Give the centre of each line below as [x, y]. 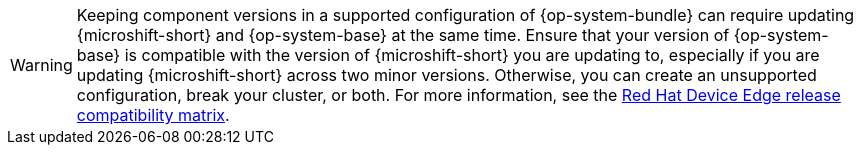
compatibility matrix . [153, 115]
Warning [41, 65]
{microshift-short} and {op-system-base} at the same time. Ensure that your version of [403, 35]
